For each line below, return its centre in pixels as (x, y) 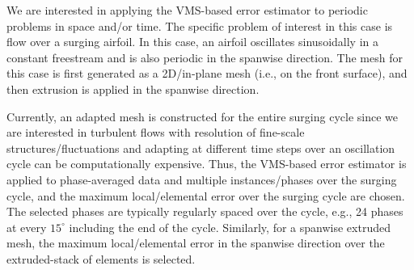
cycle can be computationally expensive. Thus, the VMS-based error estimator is (207, 164)
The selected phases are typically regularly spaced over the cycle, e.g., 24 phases (205, 211)
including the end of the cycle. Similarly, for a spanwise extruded (230, 227)
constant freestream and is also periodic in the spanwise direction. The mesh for (205, 57)
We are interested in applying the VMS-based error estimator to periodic (187, 10)
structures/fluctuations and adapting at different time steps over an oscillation (201, 148)
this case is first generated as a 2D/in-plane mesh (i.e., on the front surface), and (207, 73)
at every (27, 227)
